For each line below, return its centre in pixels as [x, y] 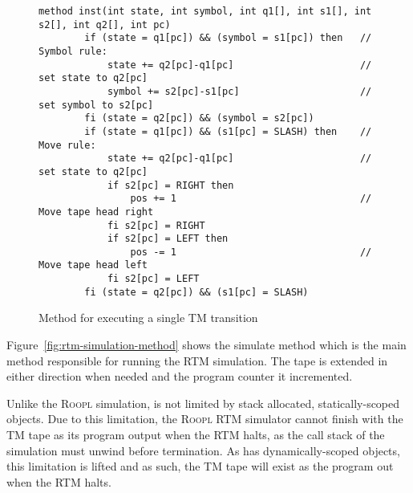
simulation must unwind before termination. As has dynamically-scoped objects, [203, 450]
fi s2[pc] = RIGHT [156, 225]
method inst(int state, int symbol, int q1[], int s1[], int [205, 11]
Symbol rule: [73, 51]
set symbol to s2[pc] [96, 105]
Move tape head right [96, 212]
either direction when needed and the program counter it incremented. [180, 376]
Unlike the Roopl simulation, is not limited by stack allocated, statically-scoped [203, 403]
